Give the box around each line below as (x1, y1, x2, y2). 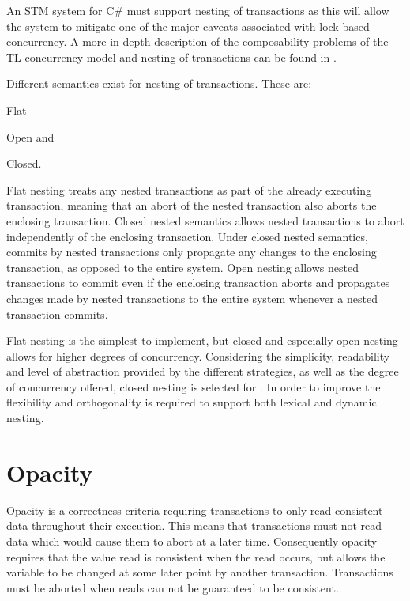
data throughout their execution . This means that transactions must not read (6, 517, 382, 534)
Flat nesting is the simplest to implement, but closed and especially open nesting (6, 332, 398, 349)
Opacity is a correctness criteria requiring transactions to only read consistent (6, 501, 383, 518)
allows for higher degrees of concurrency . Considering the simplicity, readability (6, 347, 390, 364)
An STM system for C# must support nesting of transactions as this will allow (6, 2, 389, 18)
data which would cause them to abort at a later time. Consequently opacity (6, 532, 378, 549)
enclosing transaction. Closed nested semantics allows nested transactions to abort (6, 212, 404, 229)
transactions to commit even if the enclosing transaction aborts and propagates (6, 274, 390, 291)
